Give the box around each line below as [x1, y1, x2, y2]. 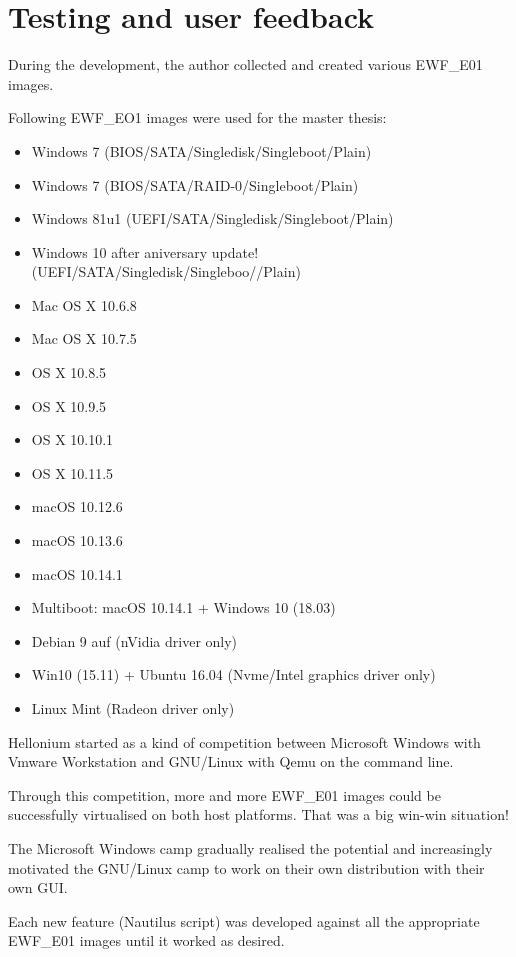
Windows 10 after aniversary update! [31, 241, 259, 262]
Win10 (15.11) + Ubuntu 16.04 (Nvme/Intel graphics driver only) [31, 664, 436, 685]
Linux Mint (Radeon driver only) [31, 698, 235, 718]
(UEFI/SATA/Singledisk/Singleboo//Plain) [31, 261, 301, 282]
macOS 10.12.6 [31, 496, 123, 517]
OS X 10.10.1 [31, 429, 114, 450]
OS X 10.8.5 [31, 362, 107, 383]
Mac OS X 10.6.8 [31, 294, 137, 315]
